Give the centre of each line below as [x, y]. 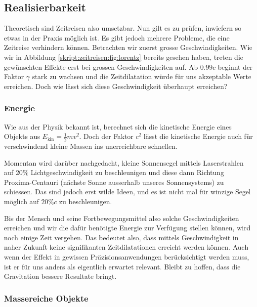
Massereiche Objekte [46, 298]
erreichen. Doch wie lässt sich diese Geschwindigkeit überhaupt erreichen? [116, 86]
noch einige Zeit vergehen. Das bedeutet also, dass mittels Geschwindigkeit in [121, 237]
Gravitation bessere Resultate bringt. [60, 276]
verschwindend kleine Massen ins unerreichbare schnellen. [91, 146]
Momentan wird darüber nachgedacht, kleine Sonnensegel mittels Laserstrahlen [124, 162]
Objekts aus [22, 136]
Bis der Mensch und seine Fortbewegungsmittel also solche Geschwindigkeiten [122, 218]
